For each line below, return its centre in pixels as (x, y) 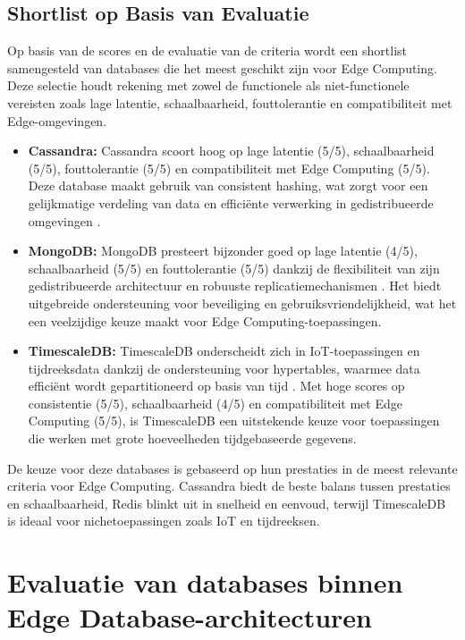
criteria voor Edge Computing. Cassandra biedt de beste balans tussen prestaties (229, 486)
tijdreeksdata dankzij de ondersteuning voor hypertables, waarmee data (224, 368)
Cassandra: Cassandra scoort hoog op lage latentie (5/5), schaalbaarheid (231, 151)
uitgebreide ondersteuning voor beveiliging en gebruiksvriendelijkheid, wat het (242, 303)
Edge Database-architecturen (190, 617)
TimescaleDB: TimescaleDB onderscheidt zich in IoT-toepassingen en (224, 351)
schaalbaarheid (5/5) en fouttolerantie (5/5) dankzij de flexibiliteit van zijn (234, 268)
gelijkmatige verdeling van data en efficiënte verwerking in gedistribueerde (231, 202)
